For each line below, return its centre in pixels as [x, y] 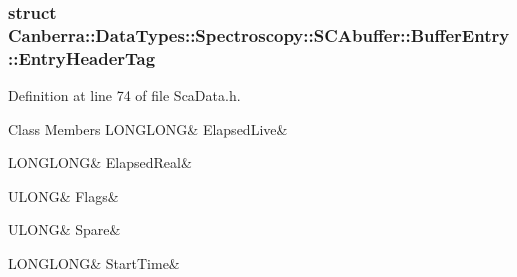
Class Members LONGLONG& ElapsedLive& [148, 128]
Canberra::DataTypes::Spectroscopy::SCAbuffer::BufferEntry [259, 34]
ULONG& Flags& [63, 195]
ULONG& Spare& [64, 229]
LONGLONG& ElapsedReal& [100, 162]
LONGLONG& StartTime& [94, 263]
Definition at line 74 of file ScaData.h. [124, 95]
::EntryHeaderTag [82, 57]
